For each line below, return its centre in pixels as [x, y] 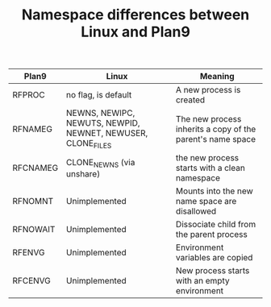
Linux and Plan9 [135, 32]
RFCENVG [31, 281]
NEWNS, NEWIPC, [100, 113]
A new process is [208, 90]
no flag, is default [99, 95]
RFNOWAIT [34, 230]
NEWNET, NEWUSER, [107, 133]
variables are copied [215, 258]
